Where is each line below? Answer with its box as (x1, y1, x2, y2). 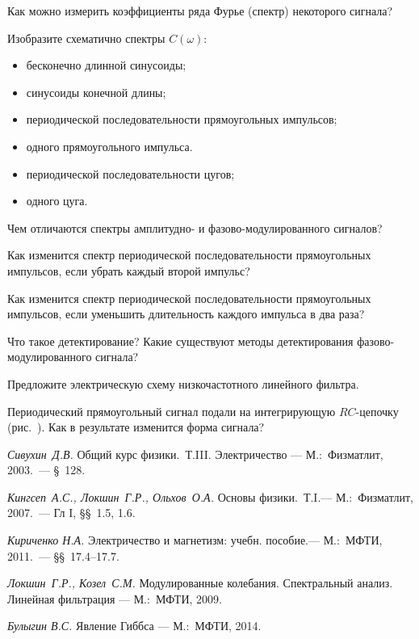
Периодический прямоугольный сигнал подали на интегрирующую (7, 402, 336, 419)
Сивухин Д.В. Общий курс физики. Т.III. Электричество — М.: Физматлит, (7, 445, 383, 462)
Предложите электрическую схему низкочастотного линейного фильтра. (7, 375, 359, 392)
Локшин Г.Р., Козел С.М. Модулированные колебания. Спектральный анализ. (7, 574, 393, 591)
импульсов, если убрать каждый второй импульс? (7, 262, 250, 279)
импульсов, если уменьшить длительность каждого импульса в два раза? (7, 305, 365, 322)
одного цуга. (26, 192, 88, 209)
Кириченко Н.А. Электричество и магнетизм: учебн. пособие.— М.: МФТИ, (7, 532, 383, 549)
